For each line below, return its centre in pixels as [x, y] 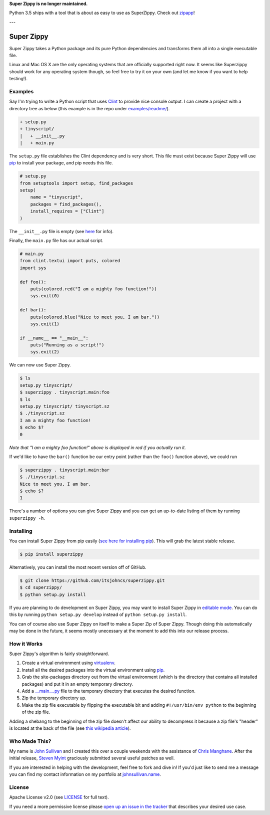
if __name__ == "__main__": [54, 338]
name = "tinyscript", [57, 197]
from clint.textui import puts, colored [70, 261]
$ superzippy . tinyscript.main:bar [65, 470]
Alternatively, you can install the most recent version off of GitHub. [78, 567]
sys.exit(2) [45, 352]
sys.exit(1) [45, 324]
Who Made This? [30, 741]
